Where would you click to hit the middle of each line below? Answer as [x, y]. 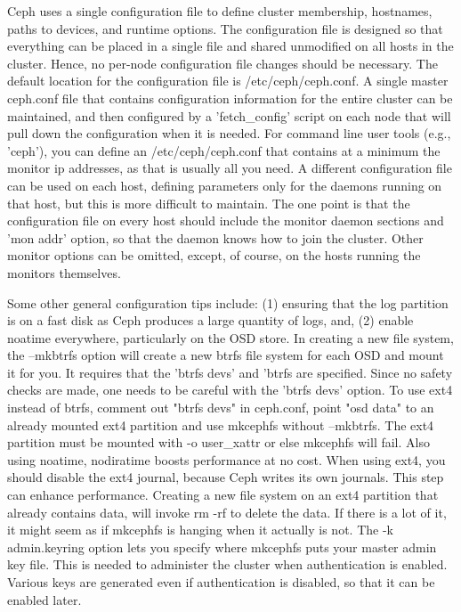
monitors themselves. [64, 272]
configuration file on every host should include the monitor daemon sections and [226, 220]
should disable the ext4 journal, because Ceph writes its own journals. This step [226, 477]
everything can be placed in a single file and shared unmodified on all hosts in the [230, 46]
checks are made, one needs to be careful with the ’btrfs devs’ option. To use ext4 [230, 390]
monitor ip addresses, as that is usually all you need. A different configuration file [230, 168]
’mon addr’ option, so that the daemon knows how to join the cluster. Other [215, 237]
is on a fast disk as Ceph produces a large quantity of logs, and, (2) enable [210, 320]
